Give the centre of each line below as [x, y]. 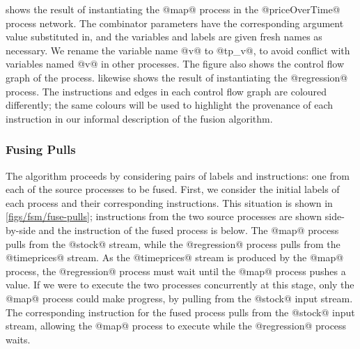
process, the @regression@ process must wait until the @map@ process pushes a [176, 271]
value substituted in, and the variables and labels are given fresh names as [164, 37]
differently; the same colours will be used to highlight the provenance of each [170, 105]
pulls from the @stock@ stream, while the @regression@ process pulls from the [173, 243]
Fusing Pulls [41, 149]
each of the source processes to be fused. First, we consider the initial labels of [173, 189]
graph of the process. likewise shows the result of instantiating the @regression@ [177, 77]
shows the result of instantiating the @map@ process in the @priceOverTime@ [173, 9]
